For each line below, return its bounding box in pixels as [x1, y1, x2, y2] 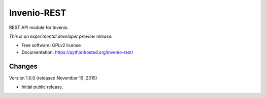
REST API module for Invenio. [9, 24, 69, 30]
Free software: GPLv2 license [21, 42, 81, 49]
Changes [9, 62, 38, 71]
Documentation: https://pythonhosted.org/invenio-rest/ [21, 49, 133, 55]
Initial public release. [21, 84, 64, 90]
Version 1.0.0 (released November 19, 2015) [9, 75, 98, 81]
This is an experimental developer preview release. [9, 33, 113, 39]
